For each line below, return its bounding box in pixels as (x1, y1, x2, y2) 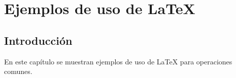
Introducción (4, 32, 73, 48)
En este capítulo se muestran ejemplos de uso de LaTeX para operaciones (4, 56, 232, 66)
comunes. (4, 66, 32, 76)
